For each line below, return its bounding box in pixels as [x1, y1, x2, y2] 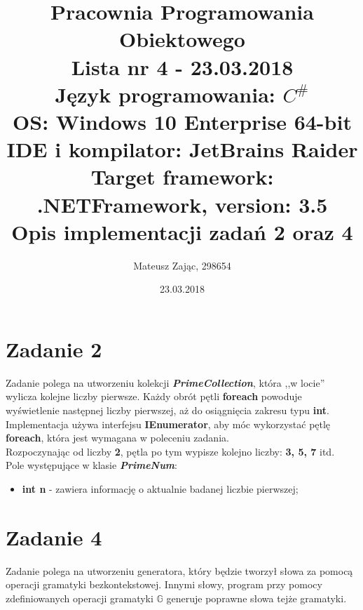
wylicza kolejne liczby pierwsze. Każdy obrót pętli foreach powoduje [6, 389, 302, 404]
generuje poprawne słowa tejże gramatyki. [166, 590, 347, 605]
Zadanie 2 [6, 334, 102, 363]
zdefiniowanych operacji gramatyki [6, 590, 153, 605]
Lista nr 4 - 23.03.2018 [71, 52, 294, 81]
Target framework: [90, 162, 274, 191]
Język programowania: [55, 79, 275, 108]
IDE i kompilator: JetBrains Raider [6, 135, 358, 164]
